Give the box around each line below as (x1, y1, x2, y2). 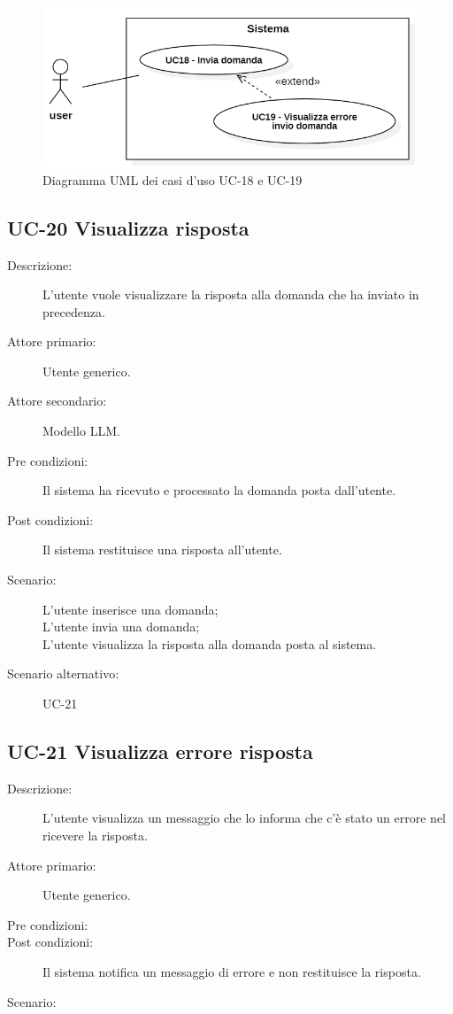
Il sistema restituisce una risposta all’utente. (42, 540, 282, 559)
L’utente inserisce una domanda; (42, 600, 219, 618)
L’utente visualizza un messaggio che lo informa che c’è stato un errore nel (42, 809, 446, 827)
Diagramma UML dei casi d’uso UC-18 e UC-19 (42, 170, 303, 189)
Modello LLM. (42, 422, 120, 440)
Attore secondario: (7, 391, 107, 410)
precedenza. (42, 302, 105, 321)
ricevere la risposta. (42, 825, 148, 844)
